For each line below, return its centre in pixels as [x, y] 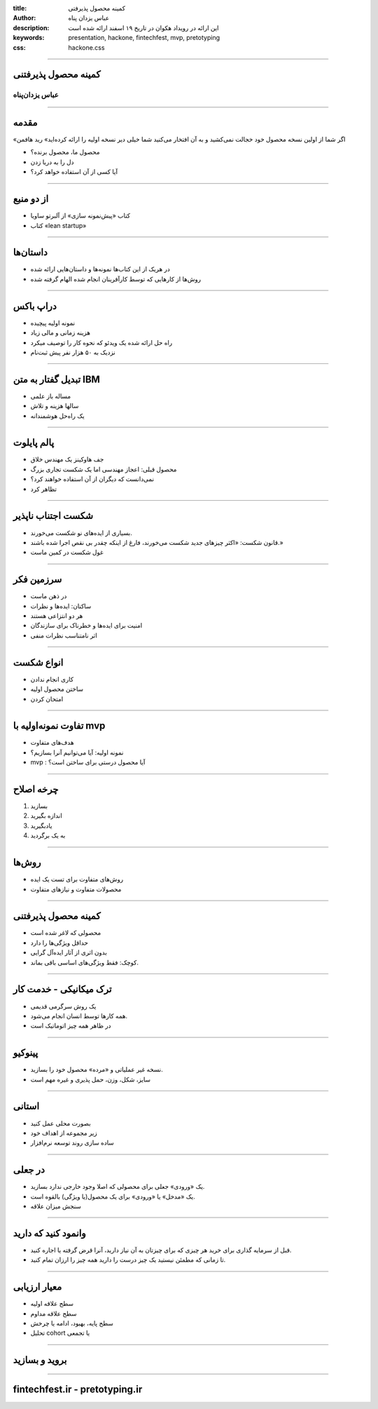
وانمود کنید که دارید [50, 1233]
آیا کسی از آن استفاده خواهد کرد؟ [74, 172]
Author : [24, 18]
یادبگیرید [41, 825]
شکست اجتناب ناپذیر [53, 516]
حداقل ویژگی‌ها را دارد [59, 943]
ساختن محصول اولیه [57, 689]
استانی [26, 1106]
